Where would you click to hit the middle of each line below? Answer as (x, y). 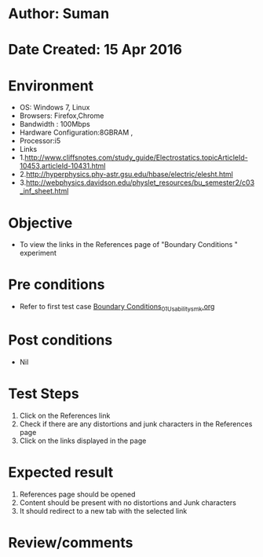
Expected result (61, 472)
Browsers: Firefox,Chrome (62, 116)
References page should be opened (77, 494)
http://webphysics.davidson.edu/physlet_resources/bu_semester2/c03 (141, 183)
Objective (40, 223)
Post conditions (60, 340)
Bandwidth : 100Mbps (55, 124)
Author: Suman (59, 14)
